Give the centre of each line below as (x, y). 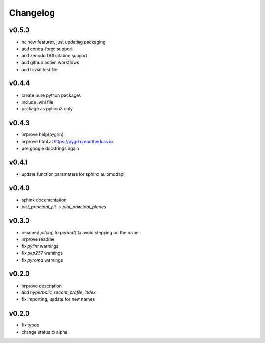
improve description (42, 286)
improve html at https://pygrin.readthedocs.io (67, 141)
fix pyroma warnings (42, 260)
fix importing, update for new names (58, 299)
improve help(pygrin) (42, 134)
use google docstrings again (50, 148)
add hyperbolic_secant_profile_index (58, 292)
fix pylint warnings (40, 246)
